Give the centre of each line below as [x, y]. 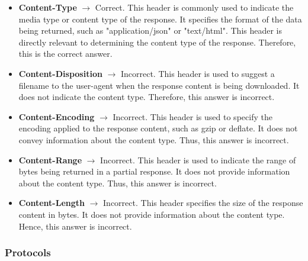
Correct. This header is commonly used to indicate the [194, 7]
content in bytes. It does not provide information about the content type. [152, 214]
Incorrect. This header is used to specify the [192, 116]
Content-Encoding [57, 116]
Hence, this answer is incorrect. [75, 226]
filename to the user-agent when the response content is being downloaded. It [159, 85]
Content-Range [50, 159]
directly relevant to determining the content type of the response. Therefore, [157, 42]
